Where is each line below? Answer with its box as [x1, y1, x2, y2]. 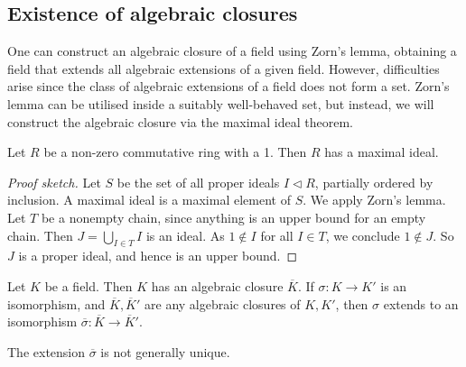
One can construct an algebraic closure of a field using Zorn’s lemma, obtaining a [7, 41, 457, 60]
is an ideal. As [145, 225, 225, 244]
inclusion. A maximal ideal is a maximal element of [7, 190, 291, 209]
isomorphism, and [7, 294, 106, 313]
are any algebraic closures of [144, 294, 301, 313]
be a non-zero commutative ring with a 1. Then [43, 142, 307, 161]
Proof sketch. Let [7, 172, 101, 191]
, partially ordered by [314, 172, 433, 191]
